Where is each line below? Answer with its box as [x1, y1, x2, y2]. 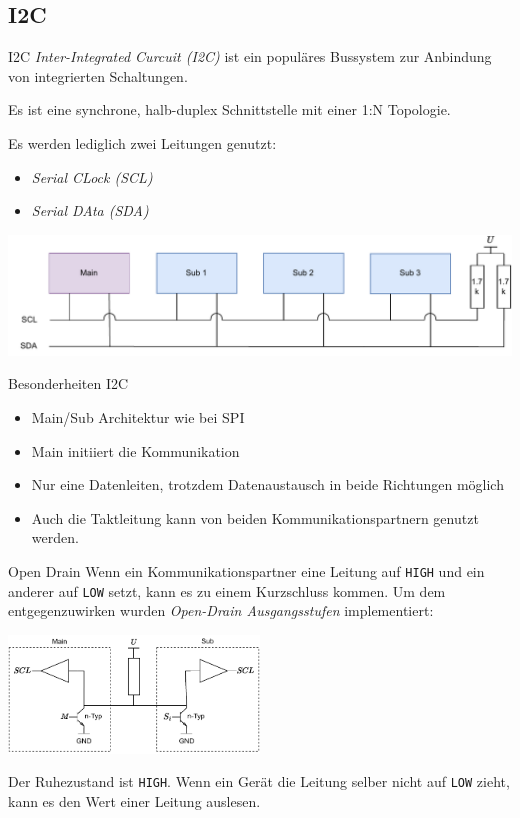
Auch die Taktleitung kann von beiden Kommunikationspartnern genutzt [31, 507, 479, 528]
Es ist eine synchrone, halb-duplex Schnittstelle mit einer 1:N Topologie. [8, 99, 451, 120]
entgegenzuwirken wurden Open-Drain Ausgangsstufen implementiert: [8, 600, 434, 621]
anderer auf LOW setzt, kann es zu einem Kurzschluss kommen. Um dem [8, 580, 446, 601]
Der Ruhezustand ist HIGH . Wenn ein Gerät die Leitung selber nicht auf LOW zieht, [8, 771, 510, 792]
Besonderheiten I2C [8, 373, 129, 394]
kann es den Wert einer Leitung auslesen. [8, 791, 261, 812]
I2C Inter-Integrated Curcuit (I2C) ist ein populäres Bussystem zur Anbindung [8, 46, 492, 67]
